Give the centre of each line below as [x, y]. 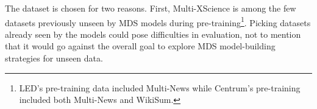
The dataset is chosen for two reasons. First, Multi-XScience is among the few [151, 8]
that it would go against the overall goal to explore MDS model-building [140, 46]
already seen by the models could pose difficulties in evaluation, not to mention [153, 34]
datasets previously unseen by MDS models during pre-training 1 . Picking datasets [158, 21]
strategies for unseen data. [54, 58]
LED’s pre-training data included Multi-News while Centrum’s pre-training [160, 87]
